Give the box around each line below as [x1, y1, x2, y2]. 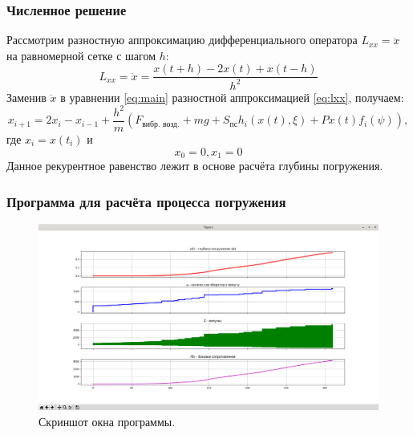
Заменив [6, 88, 47, 105]
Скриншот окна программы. [38, 413, 176, 429]
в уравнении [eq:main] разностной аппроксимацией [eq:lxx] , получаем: [60, 88, 404, 105]
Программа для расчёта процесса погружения [6, 191, 286, 211]
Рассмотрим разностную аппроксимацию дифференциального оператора [6, 31, 358, 48]
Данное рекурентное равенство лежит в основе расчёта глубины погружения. [6, 157, 383, 174]
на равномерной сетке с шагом [6, 47, 156, 63]
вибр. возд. [142, 120, 180, 128]
